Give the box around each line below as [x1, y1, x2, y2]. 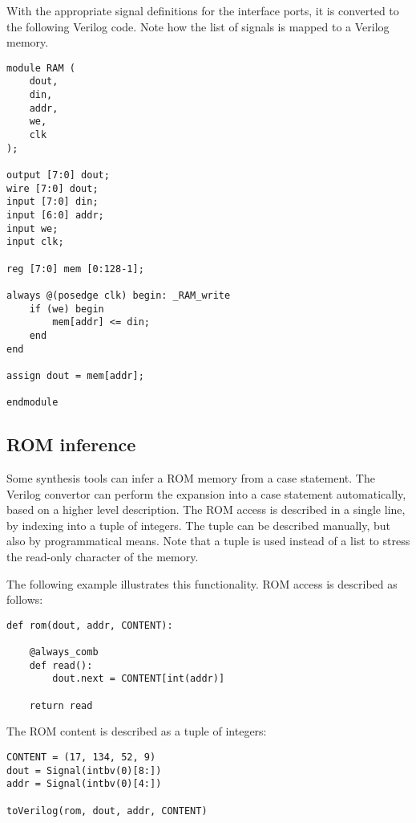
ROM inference [6, 432, 136, 457]
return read [29, 699, 93, 711]
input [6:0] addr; [6, 210, 104, 221]
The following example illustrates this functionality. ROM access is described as [6, 575, 398, 592]
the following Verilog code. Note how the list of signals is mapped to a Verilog [6, 18, 390, 35]
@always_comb [29, 646, 99, 658]
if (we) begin [29, 303, 104, 315]
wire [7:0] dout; [6, 182, 99, 194]
